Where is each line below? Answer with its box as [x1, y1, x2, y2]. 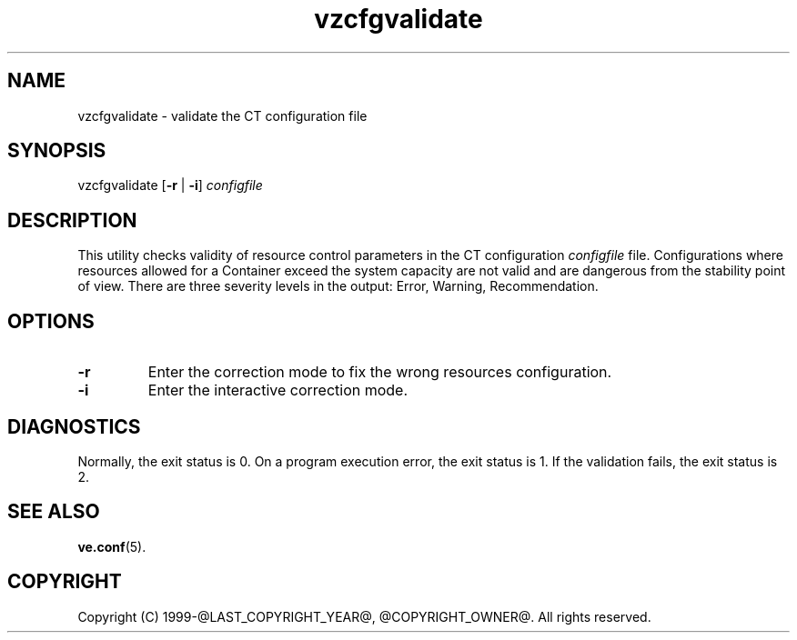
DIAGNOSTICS [7, 415, 141, 438]
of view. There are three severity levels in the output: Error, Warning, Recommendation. [77, 278, 599, 295]
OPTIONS [7, 309, 95, 333]
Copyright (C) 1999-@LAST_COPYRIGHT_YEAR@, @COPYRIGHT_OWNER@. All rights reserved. [77, 608, 651, 625]
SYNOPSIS [7, 139, 106, 163]
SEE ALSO [7, 500, 100, 524]
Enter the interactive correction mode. [147, 381, 409, 400]
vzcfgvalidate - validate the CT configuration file [77, 107, 368, 124]
